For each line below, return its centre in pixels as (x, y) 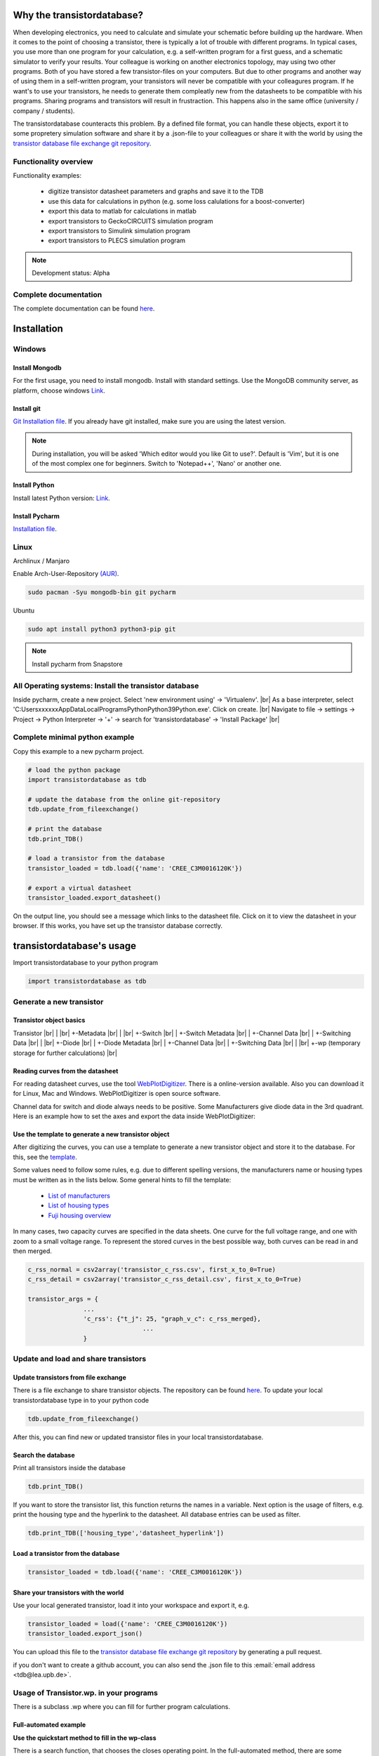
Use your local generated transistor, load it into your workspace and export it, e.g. (131, 1605)
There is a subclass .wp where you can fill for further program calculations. (122, 1707)
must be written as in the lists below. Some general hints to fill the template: (122, 1179)
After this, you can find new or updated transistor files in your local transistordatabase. (138, 1437)
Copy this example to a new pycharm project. (79, 751)
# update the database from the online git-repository (124, 800)
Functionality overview (53, 162)
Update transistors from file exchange (69, 1377)
